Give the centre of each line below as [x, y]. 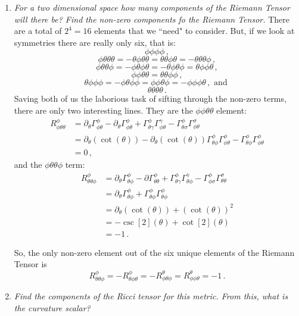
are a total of [38, 31]
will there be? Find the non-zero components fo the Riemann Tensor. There [152, 19]
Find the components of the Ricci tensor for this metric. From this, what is [151, 296]
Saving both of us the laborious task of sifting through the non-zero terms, [150, 98]
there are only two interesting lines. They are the [103, 110]
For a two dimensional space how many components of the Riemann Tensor [152, 7]
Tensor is [30, 264]
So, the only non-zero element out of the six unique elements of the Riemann [154, 252]
